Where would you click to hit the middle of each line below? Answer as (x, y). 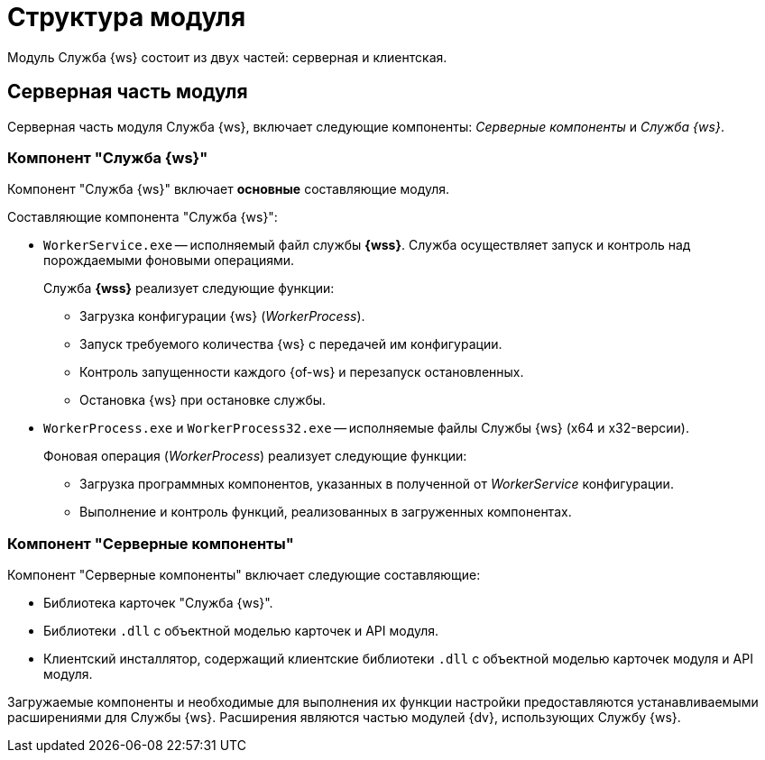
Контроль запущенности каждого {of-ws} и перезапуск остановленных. (302, 372)
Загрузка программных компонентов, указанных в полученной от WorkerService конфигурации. (377, 484)
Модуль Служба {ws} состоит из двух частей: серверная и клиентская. (227, 57)
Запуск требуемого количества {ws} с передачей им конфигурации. (291, 344)
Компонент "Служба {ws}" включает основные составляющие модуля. (229, 189)
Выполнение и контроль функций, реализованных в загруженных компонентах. (326, 512)
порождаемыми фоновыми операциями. (169, 261)
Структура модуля (127, 17)
